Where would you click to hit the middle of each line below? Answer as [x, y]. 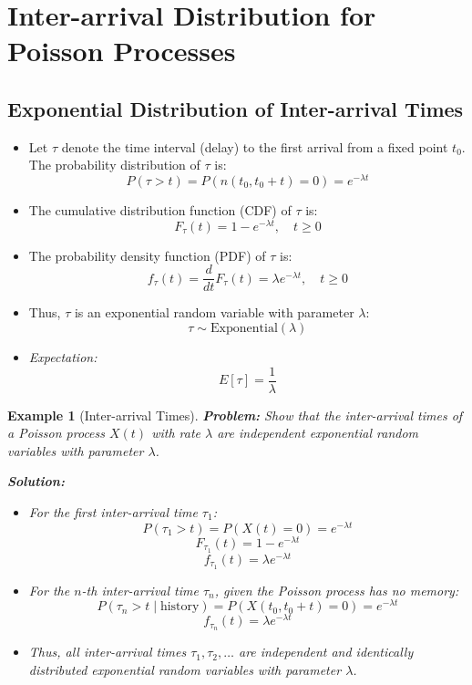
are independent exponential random [318, 433]
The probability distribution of [114, 165]
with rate [176, 433]
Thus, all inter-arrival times [108, 652]
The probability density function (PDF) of [147, 255]
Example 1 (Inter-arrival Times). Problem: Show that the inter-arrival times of [235, 415]
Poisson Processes [122, 51]
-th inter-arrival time [140, 590]
